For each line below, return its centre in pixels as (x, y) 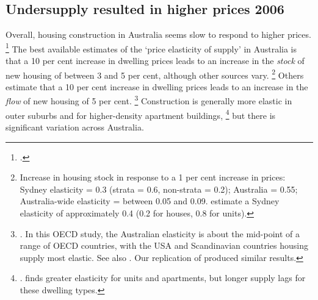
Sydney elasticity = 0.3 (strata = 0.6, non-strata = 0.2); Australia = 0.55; (159, 189)
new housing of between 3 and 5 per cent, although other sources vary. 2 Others (155, 74)
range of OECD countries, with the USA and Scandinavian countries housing (164, 245)
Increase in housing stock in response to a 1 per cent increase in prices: (153, 177)
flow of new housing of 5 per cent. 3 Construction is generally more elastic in (149, 100)
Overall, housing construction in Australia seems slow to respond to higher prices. (158, 34)
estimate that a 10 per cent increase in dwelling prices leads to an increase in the (157, 86)
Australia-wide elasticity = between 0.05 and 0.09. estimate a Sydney (150, 201)
